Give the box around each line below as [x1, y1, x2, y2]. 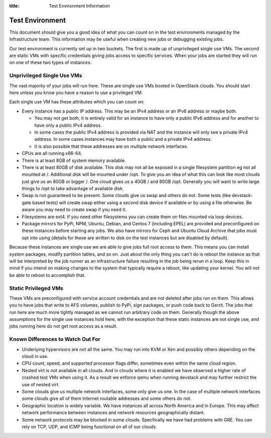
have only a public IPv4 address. [34, 122, 102, 128]
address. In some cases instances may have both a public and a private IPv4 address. [34, 136, 212, 142]
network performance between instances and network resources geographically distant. [22, 410, 205, 416]
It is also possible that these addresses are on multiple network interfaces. [34, 143, 188, 149]
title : [9, 3, 20, 9]
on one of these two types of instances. [9, 59, 92, 65]
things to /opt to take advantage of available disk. [22, 186, 124, 192]
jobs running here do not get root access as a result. [9, 323, 118, 329]
